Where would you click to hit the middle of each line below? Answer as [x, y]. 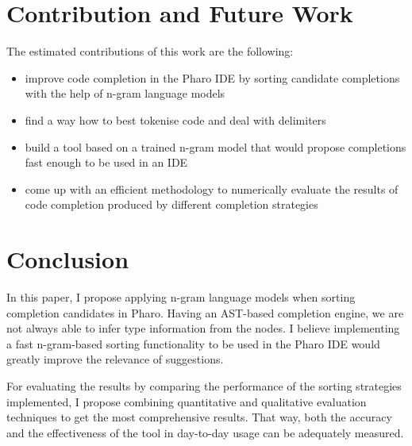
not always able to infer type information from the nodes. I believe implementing [203, 328]
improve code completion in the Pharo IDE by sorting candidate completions [212, 77]
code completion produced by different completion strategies [171, 204]
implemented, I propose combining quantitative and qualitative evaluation [187, 401]
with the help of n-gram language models [125, 93]
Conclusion [68, 259]
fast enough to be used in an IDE [106, 162]
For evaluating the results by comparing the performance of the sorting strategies [204, 385]
